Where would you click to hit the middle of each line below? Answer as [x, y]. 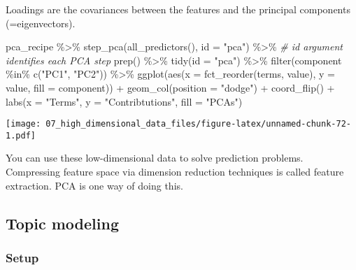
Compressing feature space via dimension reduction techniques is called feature [175, 172]
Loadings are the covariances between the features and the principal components [178, 9]
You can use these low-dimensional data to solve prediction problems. [155, 158]
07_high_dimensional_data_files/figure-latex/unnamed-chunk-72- [198, 124]
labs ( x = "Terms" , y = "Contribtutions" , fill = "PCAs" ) [124, 101]
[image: [23, 124]
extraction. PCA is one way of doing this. [94, 185]
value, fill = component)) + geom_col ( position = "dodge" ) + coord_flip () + [170, 87]
